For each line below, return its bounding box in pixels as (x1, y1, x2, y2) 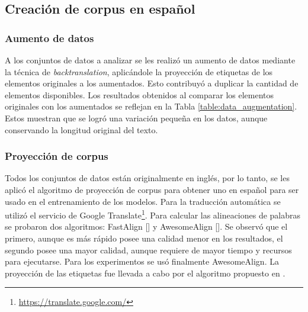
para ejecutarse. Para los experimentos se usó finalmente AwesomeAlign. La (5, 255, 279, 268)
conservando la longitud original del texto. (5, 123, 158, 136)
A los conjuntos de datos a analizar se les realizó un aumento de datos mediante (5, 54, 296, 66)
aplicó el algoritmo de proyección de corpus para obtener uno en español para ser (5, 183, 299, 195)
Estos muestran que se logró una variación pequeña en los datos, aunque (5, 111, 268, 124)
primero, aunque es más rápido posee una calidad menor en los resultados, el (5, 232, 283, 244)
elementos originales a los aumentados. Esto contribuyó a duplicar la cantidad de (5, 77, 299, 89)
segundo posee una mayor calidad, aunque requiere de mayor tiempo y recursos (5, 243, 292, 256)
